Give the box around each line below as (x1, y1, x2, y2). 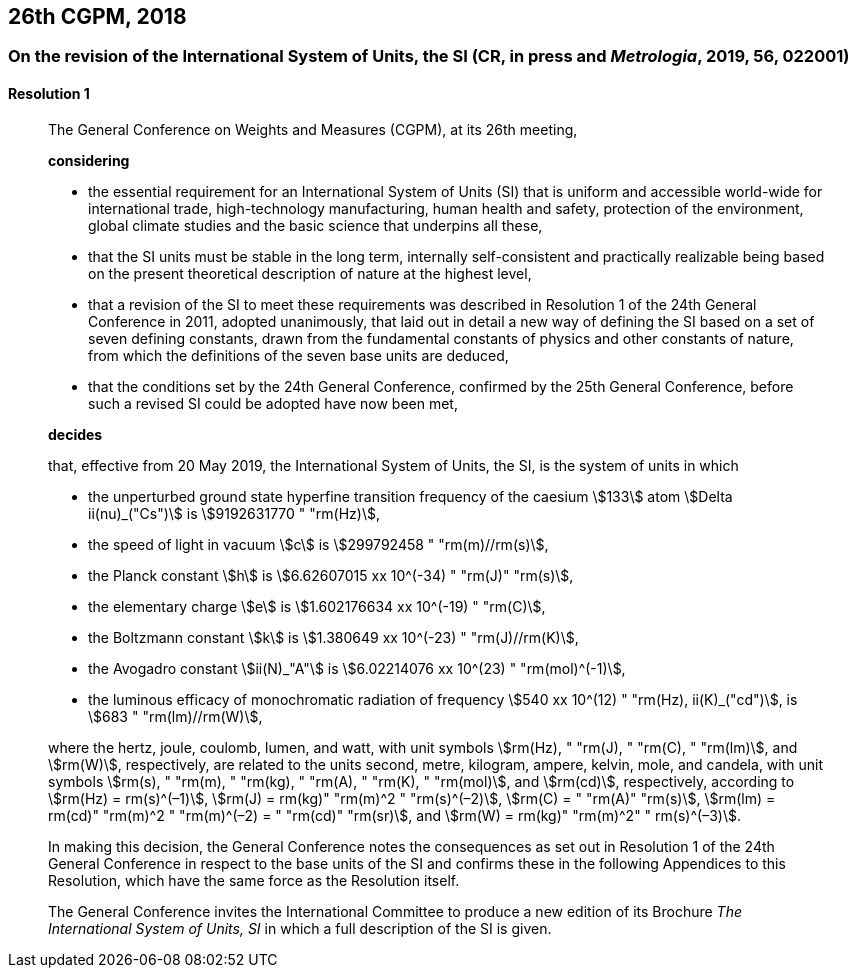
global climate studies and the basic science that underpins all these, (88, 216, 543, 234)
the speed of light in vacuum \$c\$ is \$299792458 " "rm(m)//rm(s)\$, (88, 535, 549, 553)
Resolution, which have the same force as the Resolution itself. (48, 871, 460, 889)
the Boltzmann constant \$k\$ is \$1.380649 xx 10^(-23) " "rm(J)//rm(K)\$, (88, 628, 579, 646)
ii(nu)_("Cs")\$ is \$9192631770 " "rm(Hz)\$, (88, 504, 380, 522)
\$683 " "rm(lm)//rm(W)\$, (88, 707, 263, 725)
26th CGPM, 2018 (8, 4, 187, 29)
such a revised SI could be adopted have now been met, (88, 394, 458, 412)
